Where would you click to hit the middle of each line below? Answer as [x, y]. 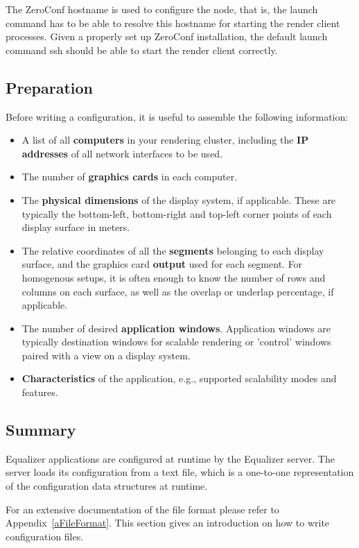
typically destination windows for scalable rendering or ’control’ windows [176, 342]
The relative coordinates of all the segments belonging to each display [173, 250]
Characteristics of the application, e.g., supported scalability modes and [179, 378]
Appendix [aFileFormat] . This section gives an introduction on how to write [168, 523]
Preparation [49, 87]
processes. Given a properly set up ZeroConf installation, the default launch [167, 36]
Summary [41, 430]
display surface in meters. [76, 227]
